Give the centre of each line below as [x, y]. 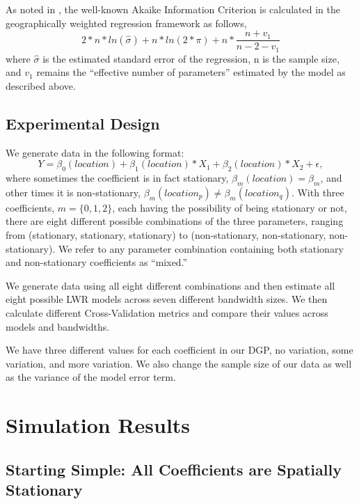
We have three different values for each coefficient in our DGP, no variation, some [179, 350]
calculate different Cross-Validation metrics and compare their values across [167, 313]
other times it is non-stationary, [73, 192]
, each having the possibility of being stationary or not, [230, 207]
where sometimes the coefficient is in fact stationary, [117, 178]
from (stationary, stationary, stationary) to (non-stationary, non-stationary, [166, 235]
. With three [318, 192]
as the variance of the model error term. [91, 377]
